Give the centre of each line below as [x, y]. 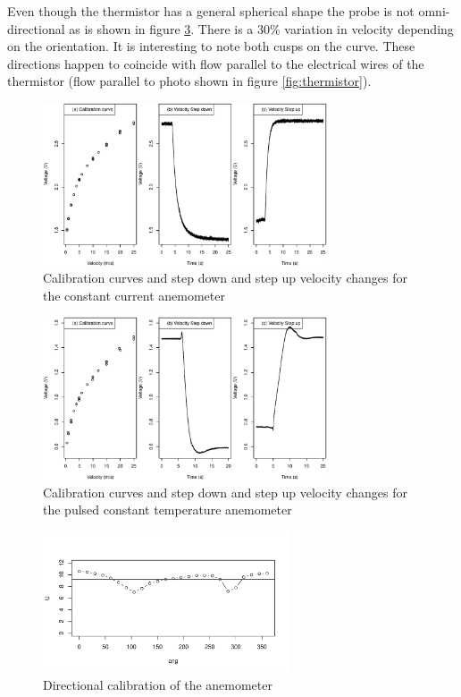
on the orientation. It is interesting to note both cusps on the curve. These [211, 46]
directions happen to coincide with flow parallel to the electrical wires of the [216, 63]
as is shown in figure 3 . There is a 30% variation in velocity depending [261, 28]
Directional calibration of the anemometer [158, 684]
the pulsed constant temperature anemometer [168, 510]
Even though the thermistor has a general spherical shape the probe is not [211, 11]
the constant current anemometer [134, 295]
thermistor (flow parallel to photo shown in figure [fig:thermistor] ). [189, 81]
